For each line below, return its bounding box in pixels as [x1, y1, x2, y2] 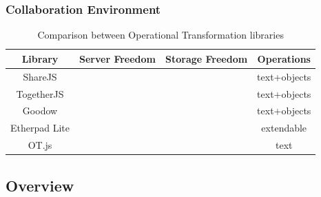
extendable [261, 121, 307, 135]
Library [21, 51, 59, 65]
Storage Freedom [165, 51, 248, 65]
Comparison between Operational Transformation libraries [37, 28, 284, 42]
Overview [6, 174, 74, 196]
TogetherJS [16, 86, 64, 101]
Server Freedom [79, 51, 156, 65]
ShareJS [23, 69, 57, 83]
